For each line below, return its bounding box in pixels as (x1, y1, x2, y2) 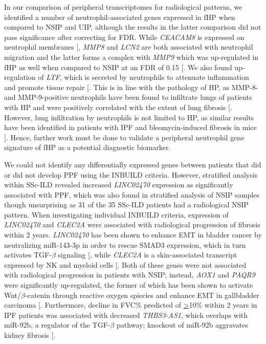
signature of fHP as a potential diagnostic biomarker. (4, 142, 171, 153)
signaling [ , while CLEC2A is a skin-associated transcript (58, 249, 237, 260)
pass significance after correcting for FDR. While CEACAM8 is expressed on (4, 31, 245, 42)
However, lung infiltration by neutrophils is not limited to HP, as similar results (4, 112, 254, 122)
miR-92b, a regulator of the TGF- (4, 319, 110, 330)
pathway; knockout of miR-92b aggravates (117, 319, 249, 330)
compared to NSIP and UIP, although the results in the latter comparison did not (4, 21, 261, 32)
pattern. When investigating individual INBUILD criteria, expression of (4, 209, 229, 220)
